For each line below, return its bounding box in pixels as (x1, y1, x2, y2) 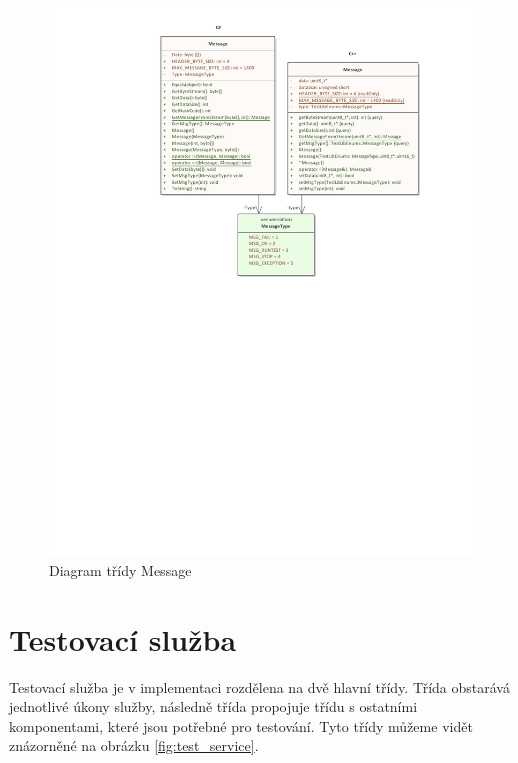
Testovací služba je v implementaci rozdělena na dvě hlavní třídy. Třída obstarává (9, 676, 510, 697)
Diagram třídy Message (49, 559, 192, 580)
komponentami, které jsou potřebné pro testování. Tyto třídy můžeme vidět (9, 715, 473, 736)
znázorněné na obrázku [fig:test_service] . (9, 735, 259, 756)
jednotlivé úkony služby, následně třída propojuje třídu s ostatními (9, 696, 418, 717)
